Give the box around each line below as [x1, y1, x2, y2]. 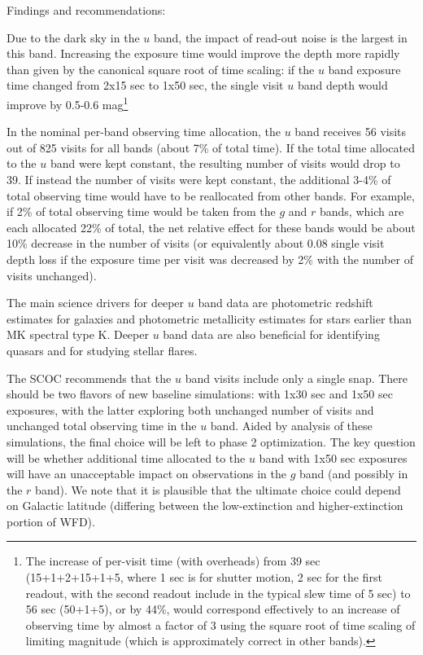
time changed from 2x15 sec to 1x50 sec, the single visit [7, 77, 284, 94]
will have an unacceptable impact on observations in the [7, 465, 286, 482]
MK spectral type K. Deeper [7, 326, 149, 343]
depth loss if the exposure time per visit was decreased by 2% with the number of [7, 250, 413, 267]
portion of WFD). [7, 512, 95, 530]
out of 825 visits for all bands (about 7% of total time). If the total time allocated [7, 138, 415, 156]
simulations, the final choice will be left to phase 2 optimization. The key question [7, 433, 416, 450]
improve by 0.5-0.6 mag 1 [7, 93, 129, 112]
